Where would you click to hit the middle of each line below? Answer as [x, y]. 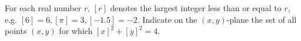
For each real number [43, 8]
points [16, 31]
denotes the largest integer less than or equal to [196, 8]
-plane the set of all [262, 19]
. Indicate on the [167, 19]
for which [76, 31]
